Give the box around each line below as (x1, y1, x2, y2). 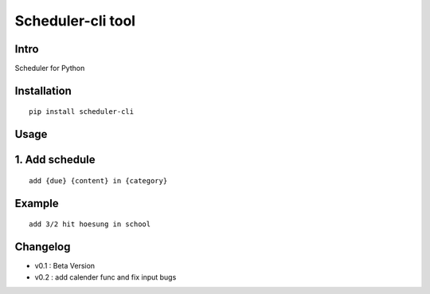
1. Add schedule (14, 153, 96, 167)
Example (14, 196, 59, 210)
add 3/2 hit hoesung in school (29, 220, 151, 229)
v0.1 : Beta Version (34, 261, 96, 271)
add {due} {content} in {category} (29, 176, 168, 185)
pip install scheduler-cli (29, 108, 135, 116)
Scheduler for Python (14, 64, 85, 73)
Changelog (14, 240, 71, 254)
